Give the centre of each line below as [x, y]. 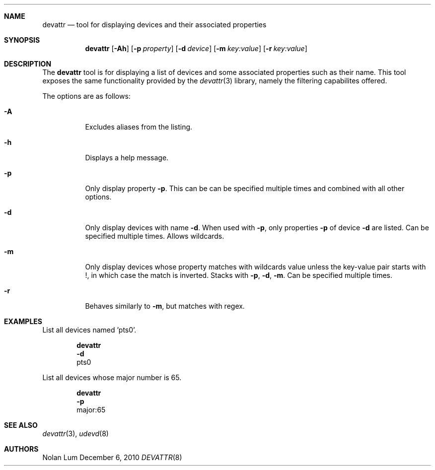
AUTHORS [21, 449]
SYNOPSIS [22, 40]
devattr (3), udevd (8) [75, 434]
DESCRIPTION [28, 64]
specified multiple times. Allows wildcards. [155, 236]
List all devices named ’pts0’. [89, 330]
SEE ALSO [21, 425]
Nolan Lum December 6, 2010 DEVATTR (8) [112, 457]
